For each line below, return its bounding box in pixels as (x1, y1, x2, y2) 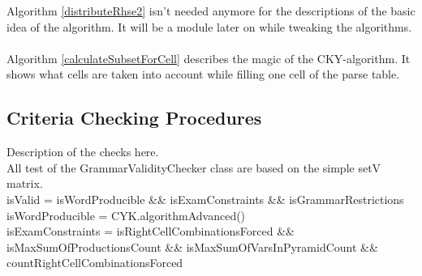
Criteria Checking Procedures (6, 105, 262, 130)
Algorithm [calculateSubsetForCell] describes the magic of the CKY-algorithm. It (6, 49, 411, 66)
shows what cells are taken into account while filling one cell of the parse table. (6, 66, 400, 83)
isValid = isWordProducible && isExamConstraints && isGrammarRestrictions (6, 190, 404, 207)
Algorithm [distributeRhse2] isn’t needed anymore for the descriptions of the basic (6, 2, 416, 19)
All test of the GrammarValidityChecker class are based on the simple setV (6, 159, 381, 176)
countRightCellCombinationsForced (6, 254, 183, 271)
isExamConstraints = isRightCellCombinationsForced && (6, 223, 295, 240)
